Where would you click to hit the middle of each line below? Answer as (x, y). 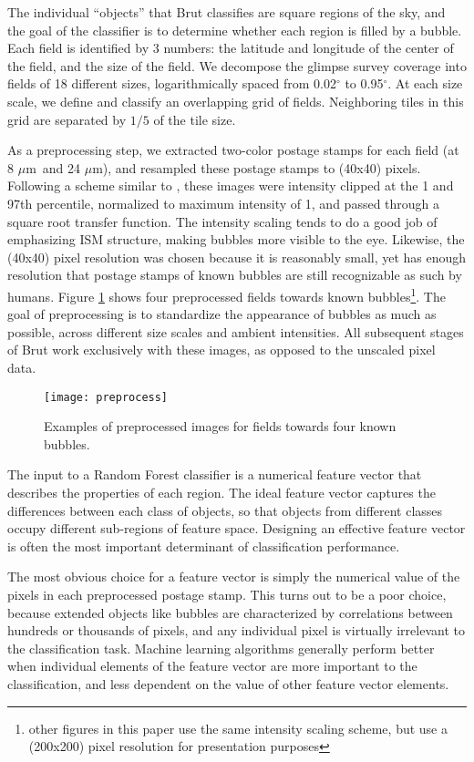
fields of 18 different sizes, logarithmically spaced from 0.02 (172, 83)
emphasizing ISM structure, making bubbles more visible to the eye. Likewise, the (236, 239)
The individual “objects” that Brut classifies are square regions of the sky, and (227, 12)
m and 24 (53, 167)
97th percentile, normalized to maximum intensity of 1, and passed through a (224, 203)
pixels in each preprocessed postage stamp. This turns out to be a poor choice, (227, 594)
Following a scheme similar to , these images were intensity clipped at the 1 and (231, 185)
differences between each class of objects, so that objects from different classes (225, 510)
